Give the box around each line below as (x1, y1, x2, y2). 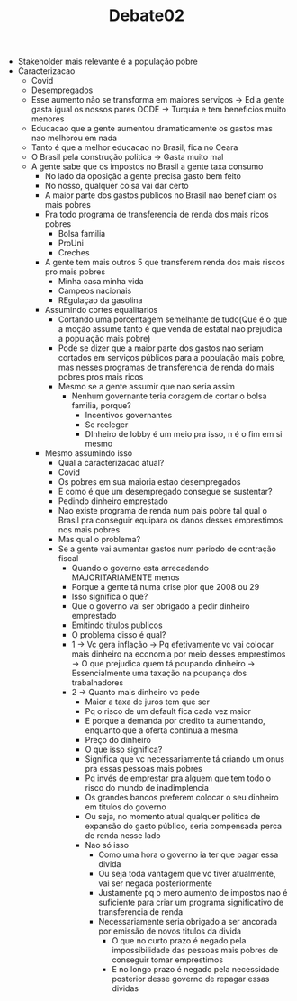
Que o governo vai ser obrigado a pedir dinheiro (71, 601, 250, 612)
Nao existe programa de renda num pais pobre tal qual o (58, 505, 268, 516)
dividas (112, 983, 139, 994)
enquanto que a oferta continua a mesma (85, 725, 238, 736)
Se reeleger (85, 419, 129, 430)
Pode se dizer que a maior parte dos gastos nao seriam (58, 343, 264, 353)
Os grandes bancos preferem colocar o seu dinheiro (85, 792, 279, 803)
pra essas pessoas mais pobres (85, 764, 202, 774)
